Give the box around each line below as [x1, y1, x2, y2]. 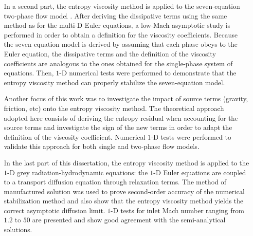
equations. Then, [4, 68, 54, 78]
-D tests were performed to [151, 131, 231, 142]
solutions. [4, 224, 32, 235]
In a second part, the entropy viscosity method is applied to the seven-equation [4, 1, 240, 11]
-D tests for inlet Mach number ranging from [110, 205, 244, 215]
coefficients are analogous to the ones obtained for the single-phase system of [4, 58, 233, 68]
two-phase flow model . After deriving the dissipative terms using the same [4, 10, 227, 20]
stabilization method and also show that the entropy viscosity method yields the [4, 196, 244, 206]
